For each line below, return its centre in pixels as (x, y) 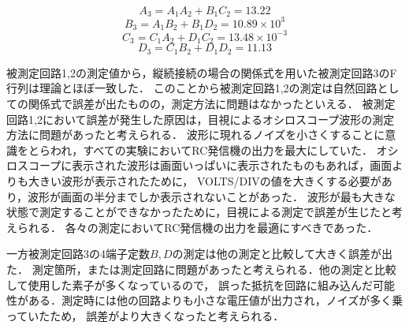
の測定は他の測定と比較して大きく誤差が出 (283, 254)
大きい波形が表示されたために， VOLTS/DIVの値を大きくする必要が (204, 180)
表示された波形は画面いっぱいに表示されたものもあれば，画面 (232, 165)
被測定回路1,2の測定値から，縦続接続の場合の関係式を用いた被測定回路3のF (202, 72)
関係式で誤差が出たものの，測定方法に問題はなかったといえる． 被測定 (212, 103)
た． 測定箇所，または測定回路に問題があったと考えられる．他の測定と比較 (201, 269)
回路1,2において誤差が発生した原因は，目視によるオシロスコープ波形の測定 (201, 119)
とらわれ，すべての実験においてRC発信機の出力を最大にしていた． (200, 150)
